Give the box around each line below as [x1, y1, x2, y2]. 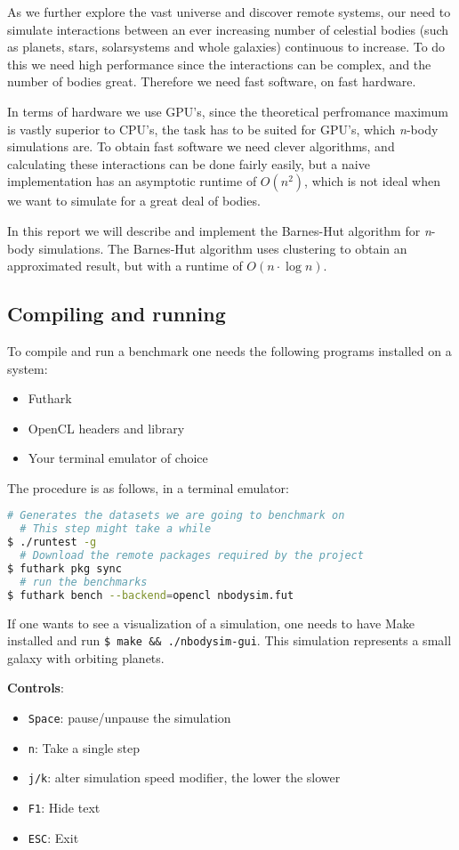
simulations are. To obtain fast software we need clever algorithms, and [7, 137, 395, 156]
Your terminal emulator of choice [28, 449, 208, 467]
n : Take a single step [28, 738, 140, 757]
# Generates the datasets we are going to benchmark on [7, 509, 345, 522]
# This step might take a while [20, 522, 212, 536]
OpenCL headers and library [28, 418, 185, 437]
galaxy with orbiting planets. [7, 648, 165, 667]
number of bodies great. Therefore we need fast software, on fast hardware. [7, 72, 416, 91]
